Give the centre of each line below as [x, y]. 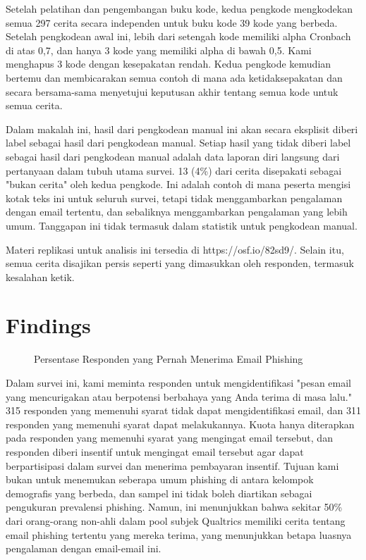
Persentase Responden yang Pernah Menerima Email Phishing [169, 359]
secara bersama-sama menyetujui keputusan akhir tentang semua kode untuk [172, 91]
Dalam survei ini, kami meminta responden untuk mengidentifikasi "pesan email [178, 382]
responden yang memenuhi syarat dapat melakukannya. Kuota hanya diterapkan [180, 424]
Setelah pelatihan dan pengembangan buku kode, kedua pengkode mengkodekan [179, 8]
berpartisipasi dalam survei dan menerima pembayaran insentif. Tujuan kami [172, 465]
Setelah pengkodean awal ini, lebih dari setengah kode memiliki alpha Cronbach [178, 36]
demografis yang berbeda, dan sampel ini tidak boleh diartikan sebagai [159, 493]
